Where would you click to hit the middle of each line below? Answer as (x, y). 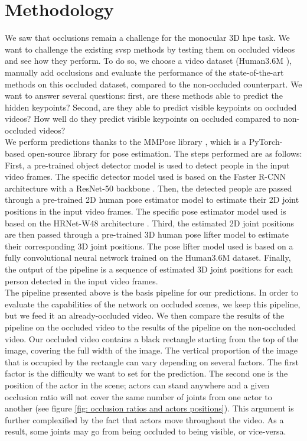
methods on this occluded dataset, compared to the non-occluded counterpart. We (153, 84)
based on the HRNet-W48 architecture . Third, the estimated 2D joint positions (150, 223)
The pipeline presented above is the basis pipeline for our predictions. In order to (152, 292)
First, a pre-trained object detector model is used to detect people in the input (147, 165)
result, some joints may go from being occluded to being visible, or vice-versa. (146, 431)
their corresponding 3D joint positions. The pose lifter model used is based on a (149, 246)
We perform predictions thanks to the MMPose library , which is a (126, 142)
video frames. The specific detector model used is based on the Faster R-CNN (146, 176)
